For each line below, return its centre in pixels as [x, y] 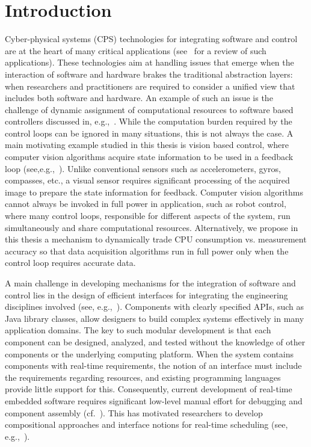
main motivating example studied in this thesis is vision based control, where [147, 145]
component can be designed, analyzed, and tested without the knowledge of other [155, 341]
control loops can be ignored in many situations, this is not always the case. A [149, 133]
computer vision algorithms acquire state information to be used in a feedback [149, 157]
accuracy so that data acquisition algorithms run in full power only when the [147, 251]
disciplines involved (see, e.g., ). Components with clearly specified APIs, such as [155, 307]
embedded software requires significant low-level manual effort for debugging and [154, 400]
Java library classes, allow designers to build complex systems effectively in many [155, 318]
